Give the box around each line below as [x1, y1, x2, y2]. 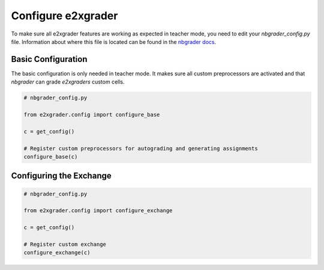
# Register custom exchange [23, 241, 106, 248]
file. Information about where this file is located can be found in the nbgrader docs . [11, 38, 216, 45]
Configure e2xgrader [11, 9, 118, 22]
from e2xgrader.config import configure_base [23, 111, 160, 118]
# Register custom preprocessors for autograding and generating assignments [23, 145, 258, 152]
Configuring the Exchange [11, 171, 112, 181]
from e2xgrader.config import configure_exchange [23, 207, 173, 214]
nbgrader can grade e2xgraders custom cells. [11, 78, 125, 85]
